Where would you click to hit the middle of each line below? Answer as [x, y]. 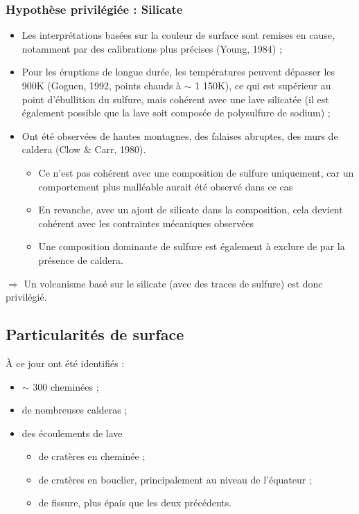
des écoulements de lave [72, 433]
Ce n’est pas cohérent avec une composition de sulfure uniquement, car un [196, 172]
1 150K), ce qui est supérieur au [263, 85]
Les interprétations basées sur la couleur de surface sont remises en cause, [178, 35]
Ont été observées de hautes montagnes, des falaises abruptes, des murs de [180, 135]
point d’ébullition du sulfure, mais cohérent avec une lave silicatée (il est [175, 99]
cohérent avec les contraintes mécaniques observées [146, 223]
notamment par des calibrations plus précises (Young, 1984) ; [152, 48]
